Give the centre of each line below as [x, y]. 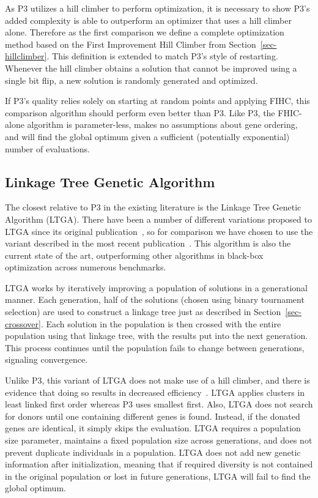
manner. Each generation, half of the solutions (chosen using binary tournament [155, 299]
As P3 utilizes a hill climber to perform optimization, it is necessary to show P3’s [157, 8]
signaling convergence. [46, 359]
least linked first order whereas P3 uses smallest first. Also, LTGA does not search [159, 404]
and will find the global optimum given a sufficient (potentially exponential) [147, 136]
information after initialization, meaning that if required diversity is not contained [159, 464]
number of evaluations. [47, 148]
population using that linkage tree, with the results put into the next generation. [157, 336]
